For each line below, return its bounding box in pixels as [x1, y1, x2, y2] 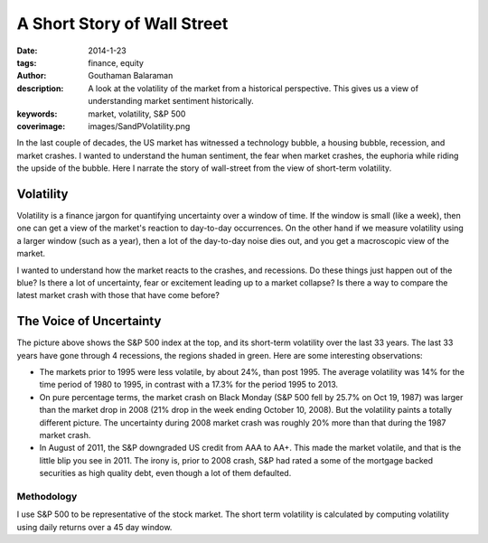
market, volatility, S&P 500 [88, 108, 186, 119]
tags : [16, 57, 37, 68]
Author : [16, 70, 47, 81]
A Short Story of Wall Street [16, 14, 229, 33]
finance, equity [88, 57, 145, 68]
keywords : [16, 108, 58, 119]
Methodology [16, 490, 78, 502]
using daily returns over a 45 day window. [16, 521, 173, 532]
